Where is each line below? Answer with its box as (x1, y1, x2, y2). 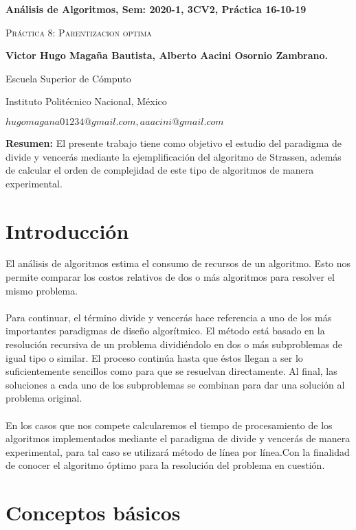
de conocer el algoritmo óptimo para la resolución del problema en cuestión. (5, 458, 325, 472)
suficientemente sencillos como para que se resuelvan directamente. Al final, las (5, 364, 337, 378)
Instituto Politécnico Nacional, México (5, 94, 167, 108)
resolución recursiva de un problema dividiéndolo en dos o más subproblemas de (5, 337, 342, 352)
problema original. (5, 391, 82, 405)
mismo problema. (5, 283, 78, 297)
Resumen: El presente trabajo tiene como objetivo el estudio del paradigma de (5, 135, 342, 150)
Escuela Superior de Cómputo (5, 71, 131, 85)
